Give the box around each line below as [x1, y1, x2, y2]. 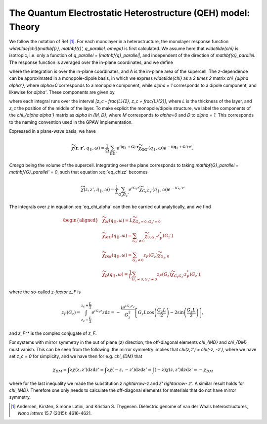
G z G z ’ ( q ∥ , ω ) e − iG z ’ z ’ [142, 186, 185, 194]
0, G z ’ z [147, 233, 160, 240]
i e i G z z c [120, 304, 135, 310]
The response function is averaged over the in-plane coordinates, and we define [9, 59, 173, 65]
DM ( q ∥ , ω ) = [104, 252, 132, 259]
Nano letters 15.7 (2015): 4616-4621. [18, 410, 92, 416]
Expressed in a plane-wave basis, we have [9, 128, 96, 134]
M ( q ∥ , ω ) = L [104, 217, 133, 224]
